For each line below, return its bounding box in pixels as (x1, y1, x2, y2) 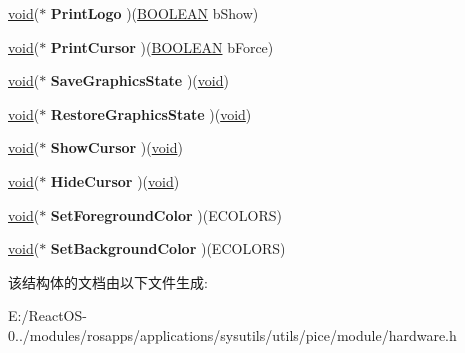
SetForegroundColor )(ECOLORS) (50, 204, 282, 225)
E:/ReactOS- (8, 305, 87, 326)
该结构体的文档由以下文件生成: (8, 271, 208, 292)
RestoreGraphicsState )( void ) (50, 103, 252, 124)
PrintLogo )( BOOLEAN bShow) (50, 3, 259, 23)
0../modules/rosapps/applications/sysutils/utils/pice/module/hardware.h (8, 324, 457, 345)
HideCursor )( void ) (50, 170, 180, 191)
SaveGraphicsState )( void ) (50, 70, 229, 91)
